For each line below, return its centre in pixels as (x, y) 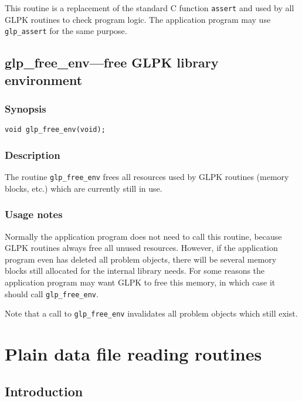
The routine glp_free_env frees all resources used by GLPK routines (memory (147, 177)
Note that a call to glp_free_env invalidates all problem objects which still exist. (151, 313)
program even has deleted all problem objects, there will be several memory (141, 259)
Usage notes (34, 214)
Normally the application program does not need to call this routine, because (143, 236)
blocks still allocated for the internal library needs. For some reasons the (135, 271)
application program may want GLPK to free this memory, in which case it (140, 282)
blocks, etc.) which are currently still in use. (84, 188)
